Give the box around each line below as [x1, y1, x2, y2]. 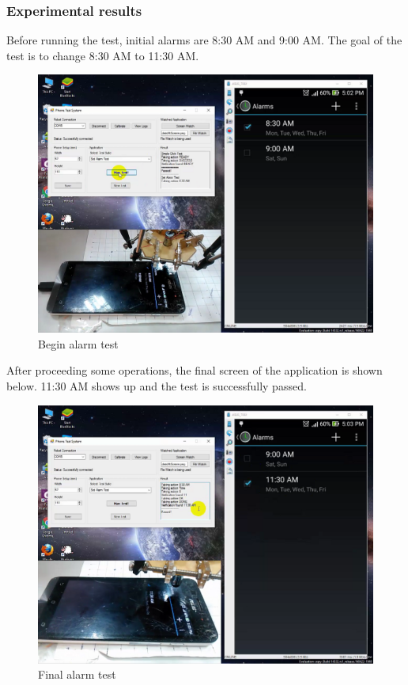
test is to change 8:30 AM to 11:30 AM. [6, 47, 199, 63]
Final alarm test [38, 666, 116, 683]
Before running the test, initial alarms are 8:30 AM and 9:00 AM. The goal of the [6, 32, 402, 48]
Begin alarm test [38, 335, 119, 352]
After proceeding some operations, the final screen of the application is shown [6, 362, 383, 379]
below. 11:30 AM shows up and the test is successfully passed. [6, 378, 307, 394]
